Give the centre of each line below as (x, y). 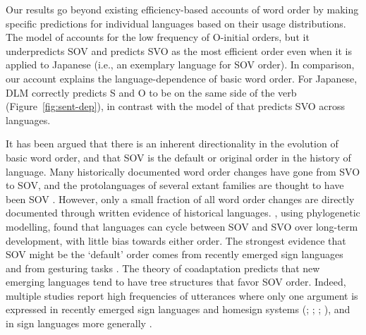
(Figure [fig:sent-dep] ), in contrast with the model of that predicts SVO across (176, 106)
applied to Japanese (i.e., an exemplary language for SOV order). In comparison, (180, 65)
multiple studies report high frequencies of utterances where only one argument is (182, 295)
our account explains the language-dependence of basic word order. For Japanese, (182, 78)
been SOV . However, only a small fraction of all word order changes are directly (180, 199)
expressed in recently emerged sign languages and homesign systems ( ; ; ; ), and (178, 309)
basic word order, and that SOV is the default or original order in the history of (178, 157)
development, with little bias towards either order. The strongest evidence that (176, 240)
